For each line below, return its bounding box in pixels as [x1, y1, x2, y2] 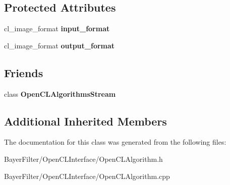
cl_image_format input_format [4, 23, 110, 34]
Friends [4, 65, 43, 80]
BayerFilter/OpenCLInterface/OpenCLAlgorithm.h [4, 153, 163, 164]
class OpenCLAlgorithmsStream [4, 88, 116, 99]
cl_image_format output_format [4, 40, 115, 50]
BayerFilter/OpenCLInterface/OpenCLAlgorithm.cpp [4, 170, 170, 181]
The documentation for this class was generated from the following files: [4, 137, 226, 147]
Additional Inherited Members [4, 113, 167, 129]
